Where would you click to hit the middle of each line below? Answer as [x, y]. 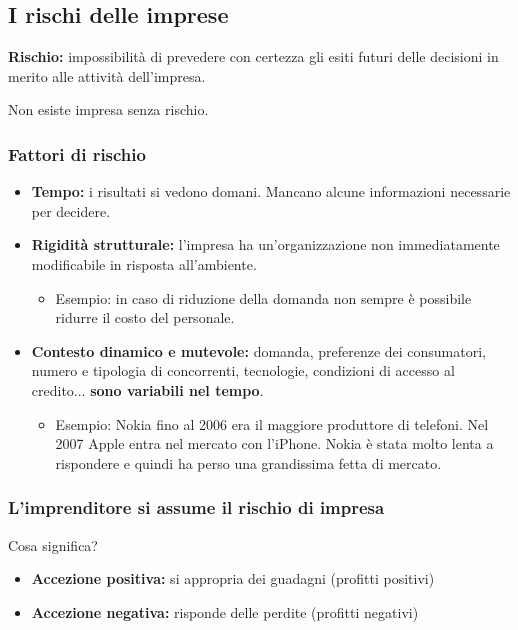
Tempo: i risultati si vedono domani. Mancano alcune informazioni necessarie [271, 191]
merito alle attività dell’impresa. [107, 75]
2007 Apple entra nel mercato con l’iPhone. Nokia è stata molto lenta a [274, 443]
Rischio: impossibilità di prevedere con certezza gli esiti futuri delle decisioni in [253, 56]
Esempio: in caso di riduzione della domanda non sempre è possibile [263, 297]
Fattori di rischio [77, 153]
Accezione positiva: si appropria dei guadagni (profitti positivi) [233, 578]
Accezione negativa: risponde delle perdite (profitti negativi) [225, 611]
